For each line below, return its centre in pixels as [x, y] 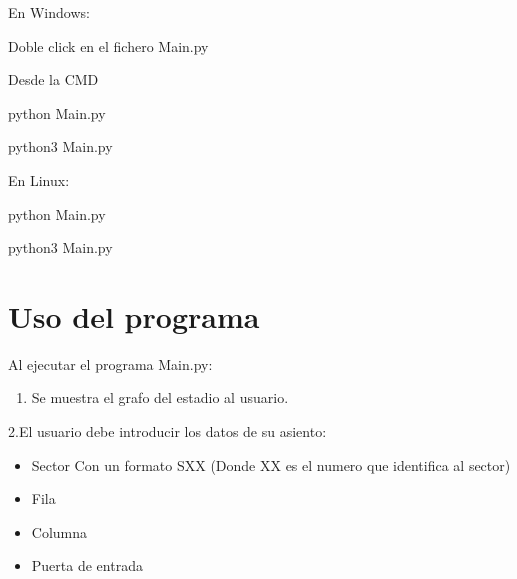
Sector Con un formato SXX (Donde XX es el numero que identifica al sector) [271, 464]
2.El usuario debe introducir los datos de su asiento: [167, 431]
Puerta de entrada [87, 565]
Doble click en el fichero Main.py [108, 45]
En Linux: [39, 179]
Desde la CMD [53, 79]
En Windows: [49, 12]
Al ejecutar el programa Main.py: [110, 363]
